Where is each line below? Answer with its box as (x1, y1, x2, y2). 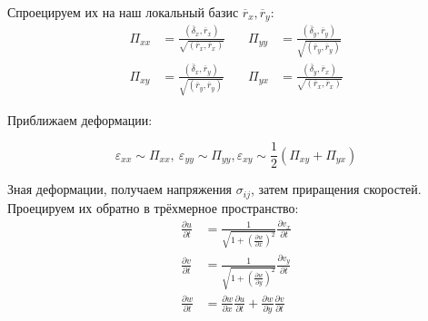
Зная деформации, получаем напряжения (7, 180, 233, 199)
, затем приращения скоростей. (250, 180, 422, 199)
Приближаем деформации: (7, 110, 153, 129)
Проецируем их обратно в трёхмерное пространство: (7, 198, 299, 217)
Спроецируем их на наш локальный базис (7, 3, 239, 21)
